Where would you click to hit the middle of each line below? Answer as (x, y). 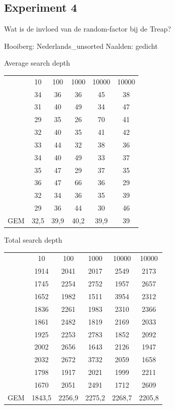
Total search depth (33, 240)
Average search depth (37, 63)
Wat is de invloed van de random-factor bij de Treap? (88, 29)
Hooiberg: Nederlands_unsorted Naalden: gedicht (81, 46)
